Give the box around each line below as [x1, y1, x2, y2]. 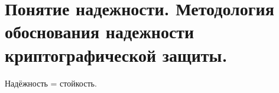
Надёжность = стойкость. [5, 77, 97, 89]
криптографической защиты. [5, 42, 228, 67]
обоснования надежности [5, 19, 194, 44]
